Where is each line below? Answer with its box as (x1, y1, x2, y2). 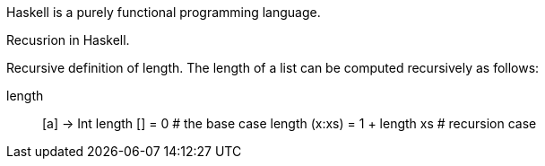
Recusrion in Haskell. (6, 32, 130, 48)
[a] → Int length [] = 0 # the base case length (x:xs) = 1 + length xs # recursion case (42, 116, 537, 131)
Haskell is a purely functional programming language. (6, 4, 321, 20)
